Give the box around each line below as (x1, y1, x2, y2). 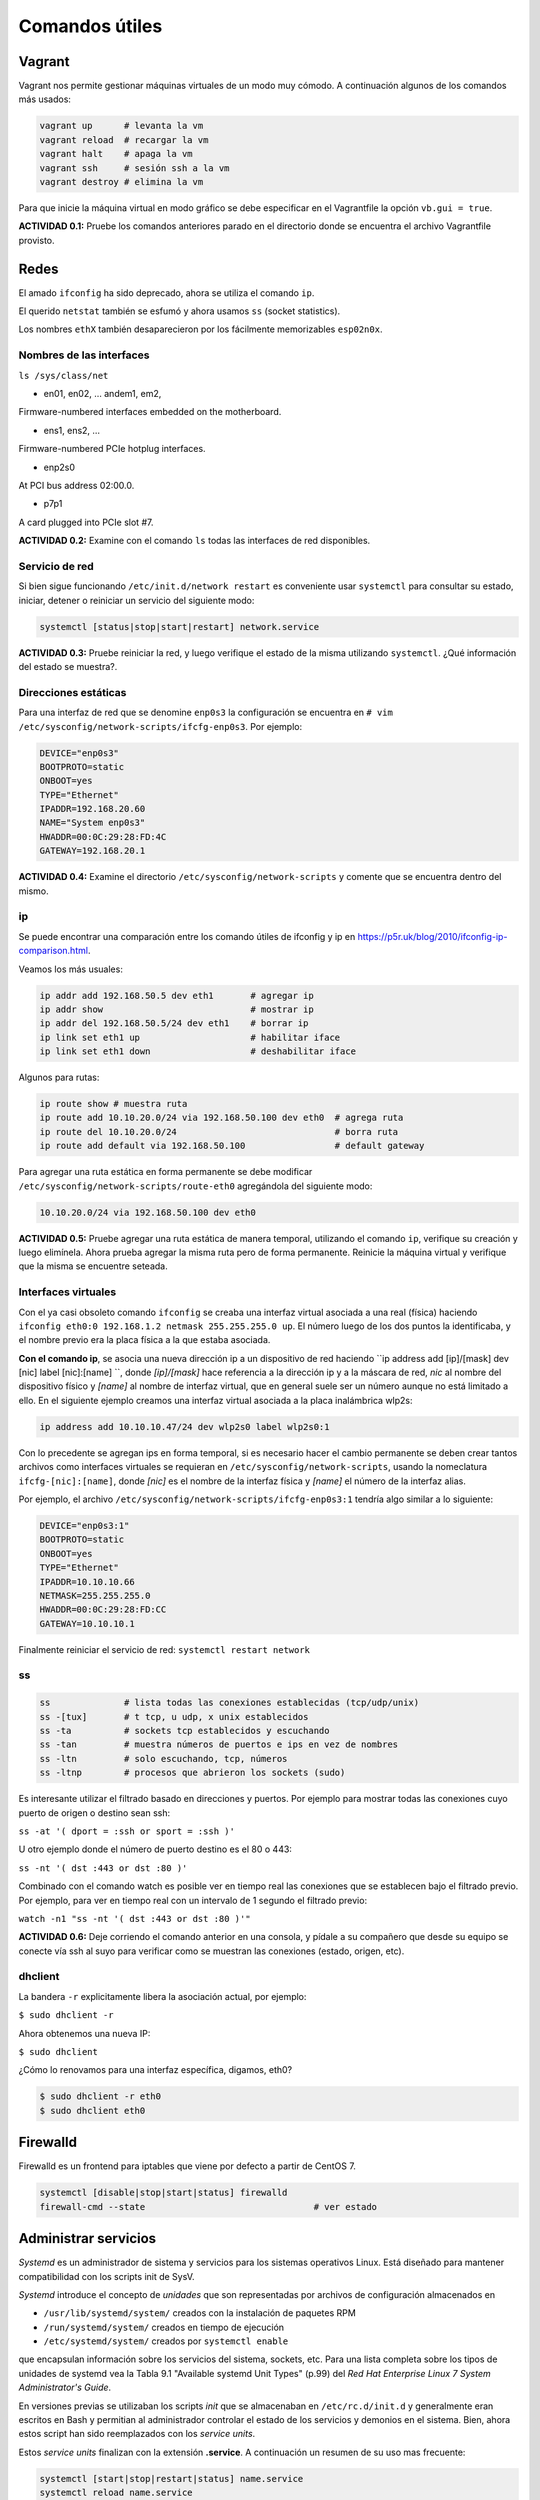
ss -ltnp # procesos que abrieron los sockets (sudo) (39, 1767, 346, 1779)
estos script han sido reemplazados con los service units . (18, 2428, 256, 2440)
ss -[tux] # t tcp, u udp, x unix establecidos (39, 1711, 309, 1722)
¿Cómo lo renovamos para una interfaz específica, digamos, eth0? (18, 2064, 293, 2076)
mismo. (18, 885, 49, 897)
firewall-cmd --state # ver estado (39, 2201, 378, 2212)
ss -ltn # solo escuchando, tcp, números (39, 1753, 288, 1764)
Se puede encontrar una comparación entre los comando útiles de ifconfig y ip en (18, 930, 356, 942)
